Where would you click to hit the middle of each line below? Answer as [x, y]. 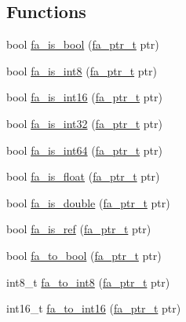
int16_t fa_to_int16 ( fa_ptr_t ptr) [94, 308]
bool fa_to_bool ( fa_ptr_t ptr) [84, 255]
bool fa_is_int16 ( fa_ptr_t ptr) [84, 97]
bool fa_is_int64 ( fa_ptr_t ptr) [84, 150]
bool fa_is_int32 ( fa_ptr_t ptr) [84, 123]
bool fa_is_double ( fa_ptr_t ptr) [88, 202]
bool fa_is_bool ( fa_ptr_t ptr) [83, 44]
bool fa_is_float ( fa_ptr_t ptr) [83, 176]
